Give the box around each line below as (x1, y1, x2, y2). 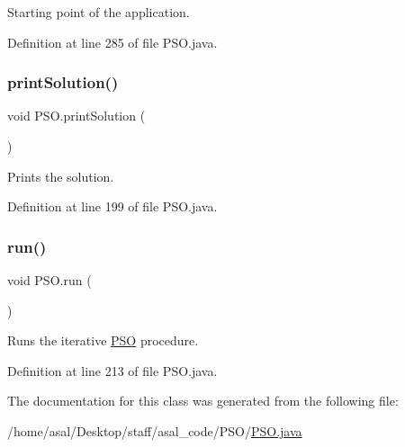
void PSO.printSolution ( (7, 106, 146, 125)
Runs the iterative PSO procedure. (7, 331, 199, 350)
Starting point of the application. (7, 3, 190, 21)
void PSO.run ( (7, 271, 92, 289)
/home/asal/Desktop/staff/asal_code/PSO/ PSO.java (7, 421, 302, 440)
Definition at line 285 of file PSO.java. (7, 32, 218, 51)
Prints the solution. (7, 166, 114, 185)
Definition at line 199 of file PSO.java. (7, 197, 218, 216)
